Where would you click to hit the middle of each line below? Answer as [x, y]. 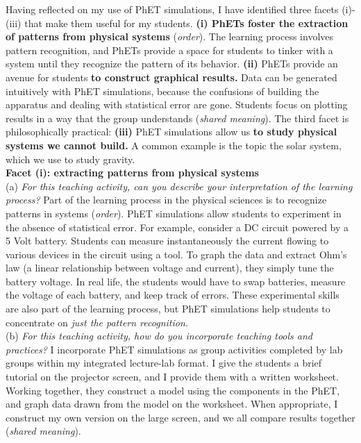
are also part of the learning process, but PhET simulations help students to [168, 309]
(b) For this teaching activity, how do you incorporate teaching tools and [159, 336]
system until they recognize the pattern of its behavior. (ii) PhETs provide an [172, 64]
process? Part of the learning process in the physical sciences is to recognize [166, 200]
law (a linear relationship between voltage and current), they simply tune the [170, 268]
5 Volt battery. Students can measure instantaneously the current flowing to [167, 241]
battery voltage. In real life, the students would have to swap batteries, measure [176, 281]
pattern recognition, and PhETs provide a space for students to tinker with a [169, 50]
